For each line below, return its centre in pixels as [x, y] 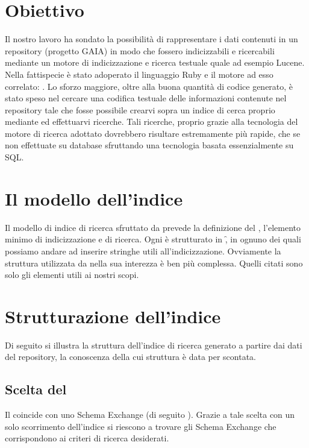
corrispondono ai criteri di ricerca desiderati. [87, 438]
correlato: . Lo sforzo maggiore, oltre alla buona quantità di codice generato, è [149, 86]
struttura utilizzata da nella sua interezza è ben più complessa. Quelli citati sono [154, 263]
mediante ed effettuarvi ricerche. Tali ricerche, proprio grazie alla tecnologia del [151, 121]
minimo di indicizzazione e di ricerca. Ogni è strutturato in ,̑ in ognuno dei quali [153, 239]
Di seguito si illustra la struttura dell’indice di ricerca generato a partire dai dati [154, 345]
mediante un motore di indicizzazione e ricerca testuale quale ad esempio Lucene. [155, 62]
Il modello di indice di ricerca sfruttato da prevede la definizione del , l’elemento [153, 227]
